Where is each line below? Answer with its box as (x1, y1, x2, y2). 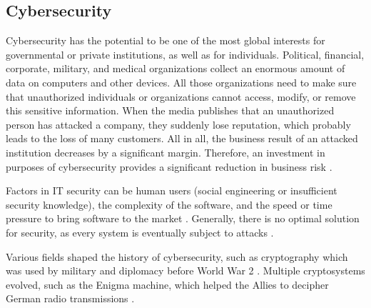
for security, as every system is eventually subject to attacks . (6, 224, 274, 239)
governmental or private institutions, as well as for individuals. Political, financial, (6, 46, 365, 61)
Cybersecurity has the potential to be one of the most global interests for (6, 33, 325, 48)
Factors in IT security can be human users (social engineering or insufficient (6, 183, 337, 198)
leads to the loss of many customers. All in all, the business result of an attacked (6, 131, 358, 146)
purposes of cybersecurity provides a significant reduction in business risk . (6, 159, 332, 174)
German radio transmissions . (6, 291, 135, 306)
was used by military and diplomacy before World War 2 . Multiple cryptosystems (6, 263, 365, 278)
